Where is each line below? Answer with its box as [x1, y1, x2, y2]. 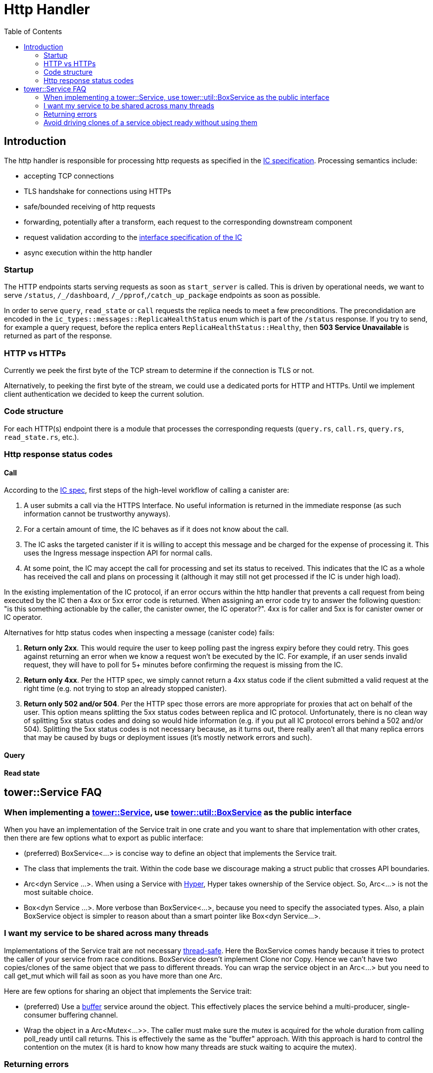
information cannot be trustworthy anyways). [24, 510, 171, 518]
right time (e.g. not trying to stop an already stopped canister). [24, 684, 227, 693]
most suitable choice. [24, 888, 94, 897]
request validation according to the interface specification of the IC [24, 233, 242, 241]
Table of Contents [4, 27, 62, 36]
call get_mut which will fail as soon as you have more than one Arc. [4, 971, 223, 980]
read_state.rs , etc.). [4, 432, 79, 441]
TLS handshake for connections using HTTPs [24, 187, 171, 195]
